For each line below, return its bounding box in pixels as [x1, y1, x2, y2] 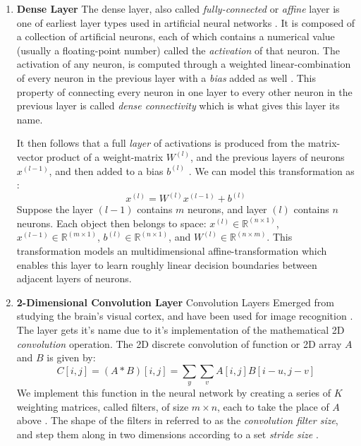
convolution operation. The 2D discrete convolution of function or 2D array [16, 336, 342, 351]
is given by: [47, 350, 96, 365]
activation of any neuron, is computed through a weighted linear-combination [16, 56, 351, 71]
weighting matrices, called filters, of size [16, 399, 189, 414]
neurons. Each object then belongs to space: [16, 215, 207, 230]
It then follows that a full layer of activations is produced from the [16, 135, 305, 150]
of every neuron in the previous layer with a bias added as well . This [16, 70, 316, 85]
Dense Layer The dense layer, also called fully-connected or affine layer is [16, 1, 340, 16]
